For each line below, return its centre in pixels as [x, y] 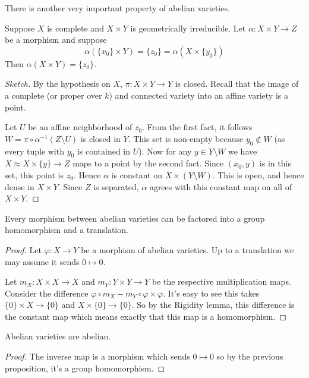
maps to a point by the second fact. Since [148, 163]
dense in [20, 186]
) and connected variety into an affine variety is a [198, 95]
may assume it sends [42, 261]
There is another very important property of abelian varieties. [117, 8]
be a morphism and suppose [56, 40]
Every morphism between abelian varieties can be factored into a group [135, 218]
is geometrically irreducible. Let [188, 28]
